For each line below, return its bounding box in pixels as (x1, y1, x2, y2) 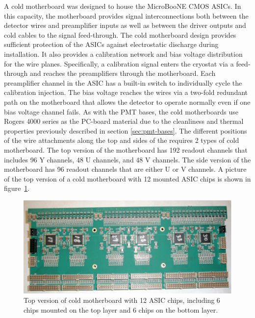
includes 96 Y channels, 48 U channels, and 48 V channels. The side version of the (4, 154, 251, 164)
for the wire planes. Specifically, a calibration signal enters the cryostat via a (4, 58, 234, 68)
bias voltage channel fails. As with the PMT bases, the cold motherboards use (4, 106, 238, 116)
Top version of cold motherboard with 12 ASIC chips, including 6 (24, 295, 220, 305)
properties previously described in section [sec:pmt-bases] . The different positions (4, 125, 247, 136)
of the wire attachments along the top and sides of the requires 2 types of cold (4, 135, 239, 145)
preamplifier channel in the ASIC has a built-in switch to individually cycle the (4, 77, 242, 88)
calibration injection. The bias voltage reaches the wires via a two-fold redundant (4, 87, 248, 97)
